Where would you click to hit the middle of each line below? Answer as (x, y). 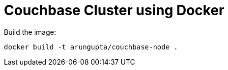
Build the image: (30, 32)
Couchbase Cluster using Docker (114, 10)
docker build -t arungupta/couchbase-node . (91, 47)
